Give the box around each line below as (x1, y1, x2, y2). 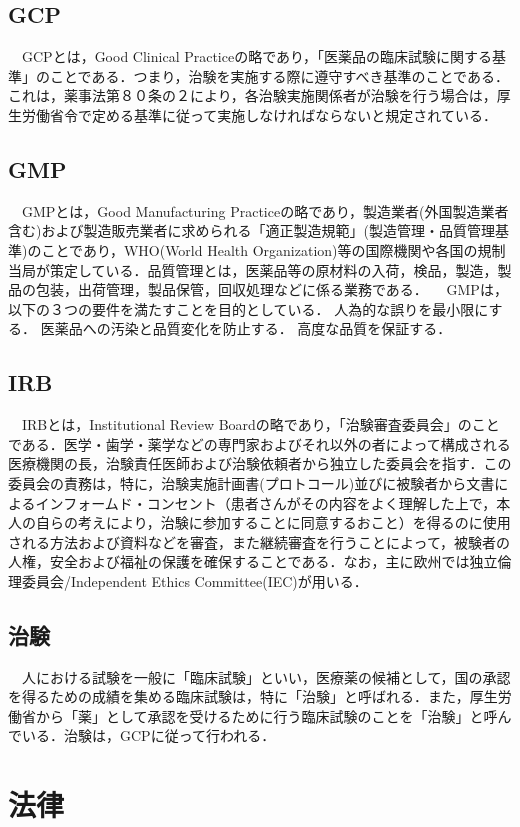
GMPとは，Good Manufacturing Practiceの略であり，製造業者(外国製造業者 (21, 200, 509, 221)
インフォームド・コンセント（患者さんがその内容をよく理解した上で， (35, 492, 497, 513)
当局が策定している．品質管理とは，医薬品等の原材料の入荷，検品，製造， (8, 259, 498, 280)
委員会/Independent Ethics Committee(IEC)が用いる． (21, 570, 368, 591)
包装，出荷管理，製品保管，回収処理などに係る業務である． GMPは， (35, 279, 508, 300)
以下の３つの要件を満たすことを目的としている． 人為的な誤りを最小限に (8, 298, 489, 319)
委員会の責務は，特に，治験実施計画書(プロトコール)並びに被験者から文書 (8, 472, 495, 493)
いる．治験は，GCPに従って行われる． (21, 725, 276, 746)
